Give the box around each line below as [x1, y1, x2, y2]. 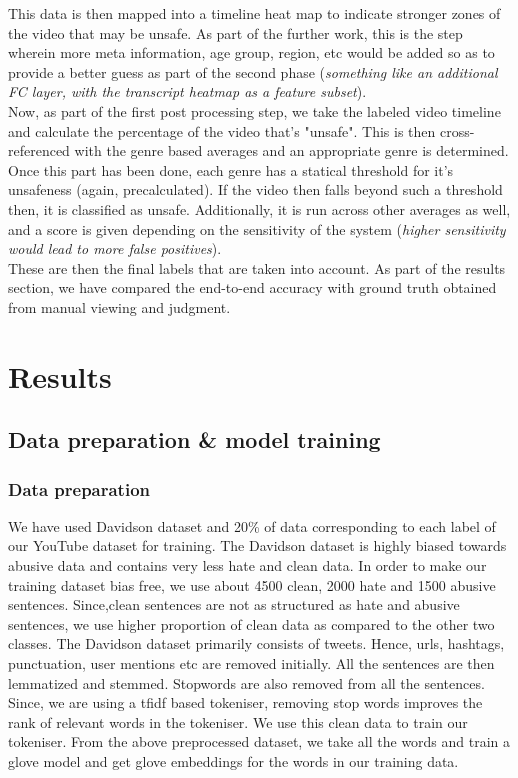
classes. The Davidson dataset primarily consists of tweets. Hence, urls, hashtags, [8, 633, 505, 654]
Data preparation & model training [8, 424, 381, 455]
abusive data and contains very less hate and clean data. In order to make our [8, 555, 487, 576]
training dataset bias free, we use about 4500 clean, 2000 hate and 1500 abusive [8, 574, 496, 595]
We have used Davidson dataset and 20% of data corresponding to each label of [8, 515, 496, 536]
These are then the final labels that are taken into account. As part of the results [8, 257, 506, 278]
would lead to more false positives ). [8, 238, 222, 259]
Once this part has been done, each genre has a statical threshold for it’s [8, 159, 454, 180]
